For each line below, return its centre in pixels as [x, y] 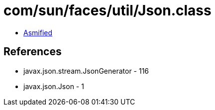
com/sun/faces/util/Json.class [107, 10]
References [33, 52]
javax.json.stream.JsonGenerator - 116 [86, 71]
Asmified [38, 32]
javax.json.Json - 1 [54, 86]
